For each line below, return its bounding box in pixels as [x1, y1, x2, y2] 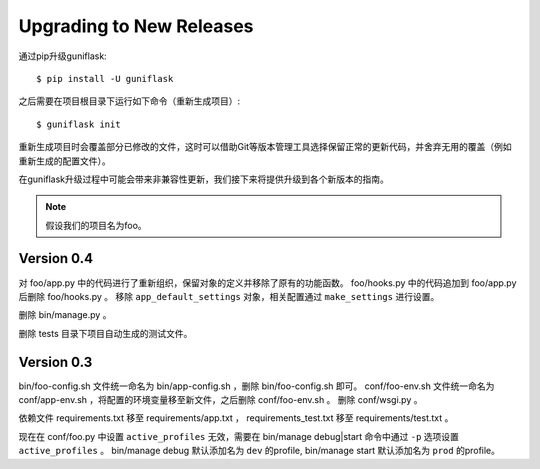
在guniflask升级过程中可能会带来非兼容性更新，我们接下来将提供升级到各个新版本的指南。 [18, 173, 390, 185]
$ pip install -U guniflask [36, 73, 174, 84]
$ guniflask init [36, 118, 121, 130]
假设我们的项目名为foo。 [45, 219, 147, 231]
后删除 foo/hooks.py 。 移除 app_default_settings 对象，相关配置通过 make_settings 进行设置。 [18, 290, 440, 302]
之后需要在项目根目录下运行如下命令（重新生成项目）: [18, 95, 241, 107]
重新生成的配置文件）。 [18, 155, 111, 167]
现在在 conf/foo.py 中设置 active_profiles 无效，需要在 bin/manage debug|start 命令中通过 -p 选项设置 [18, 430, 460, 442]
